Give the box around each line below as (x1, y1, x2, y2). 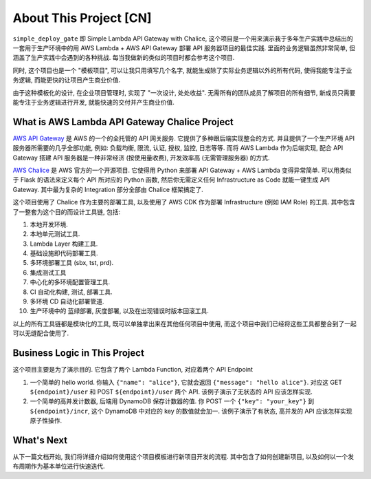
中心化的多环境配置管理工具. (30, 278, 111, 286)
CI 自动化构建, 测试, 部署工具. (30, 288, 113, 296)
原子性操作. (30, 416, 63, 425)
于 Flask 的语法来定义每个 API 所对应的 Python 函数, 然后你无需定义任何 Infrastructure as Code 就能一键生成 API (12, 175, 330, 184)
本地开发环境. (30, 220, 69, 228)
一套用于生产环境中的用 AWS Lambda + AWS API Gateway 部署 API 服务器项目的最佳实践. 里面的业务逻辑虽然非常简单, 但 (12, 43, 356, 52)
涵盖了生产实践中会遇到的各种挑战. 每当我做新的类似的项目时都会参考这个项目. (12, 54, 235, 62)
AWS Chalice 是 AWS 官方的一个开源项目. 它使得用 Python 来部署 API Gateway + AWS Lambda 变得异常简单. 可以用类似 (12, 166, 352, 174)
